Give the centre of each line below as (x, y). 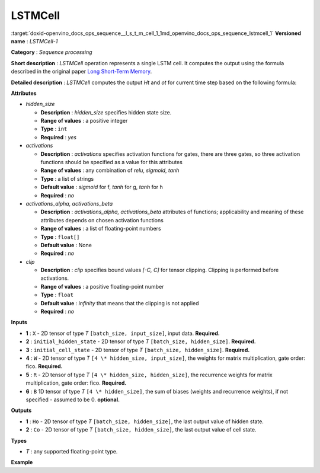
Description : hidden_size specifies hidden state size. (106, 112)
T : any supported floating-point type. (72, 451)
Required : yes (59, 137)
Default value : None (66, 245)
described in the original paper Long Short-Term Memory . (81, 72)
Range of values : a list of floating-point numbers (101, 229)
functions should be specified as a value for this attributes (112, 162)
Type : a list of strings (67, 178)
